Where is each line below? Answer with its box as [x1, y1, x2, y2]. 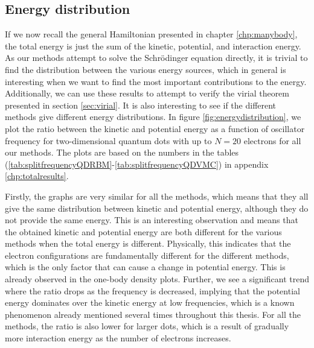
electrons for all [243, 134, 301, 147]
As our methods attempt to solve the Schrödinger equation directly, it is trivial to [5, 51, 308, 64]
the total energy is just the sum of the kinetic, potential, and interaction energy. [5, 39, 301, 52]
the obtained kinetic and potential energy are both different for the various [5, 225, 282, 238]
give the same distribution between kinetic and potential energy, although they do [5, 201, 309, 214]
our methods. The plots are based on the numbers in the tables [5, 146, 239, 159]
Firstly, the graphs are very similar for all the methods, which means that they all [5, 189, 309, 202]
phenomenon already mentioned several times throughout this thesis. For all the [5, 308, 301, 320]
